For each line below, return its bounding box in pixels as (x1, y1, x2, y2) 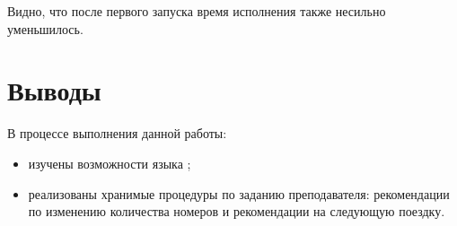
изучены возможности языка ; (28, 153, 191, 172)
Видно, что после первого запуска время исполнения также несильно (7, 2, 386, 20)
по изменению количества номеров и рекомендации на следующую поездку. (28, 202, 445, 221)
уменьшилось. (7, 19, 83, 38)
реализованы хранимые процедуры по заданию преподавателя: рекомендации (28, 184, 450, 203)
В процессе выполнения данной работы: (7, 124, 227, 143)
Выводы (7, 72, 101, 109)
